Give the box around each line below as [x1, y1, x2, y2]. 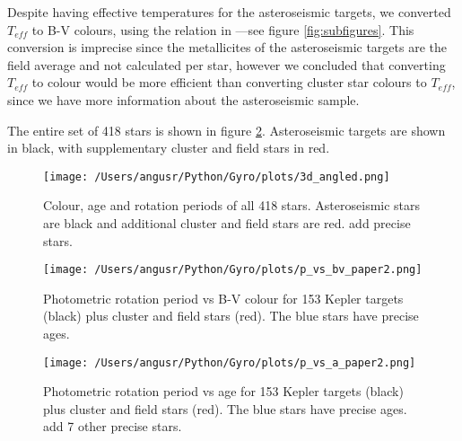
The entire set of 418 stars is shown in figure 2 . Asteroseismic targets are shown [7, 120, 446, 139]
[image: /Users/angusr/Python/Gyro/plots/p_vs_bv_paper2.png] [43, 263, 423, 277]
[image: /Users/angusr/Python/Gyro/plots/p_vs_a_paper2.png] [43, 356, 416, 369]
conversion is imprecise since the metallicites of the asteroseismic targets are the [7, 38, 447, 57]
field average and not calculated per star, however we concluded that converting [7, 55, 446, 74]
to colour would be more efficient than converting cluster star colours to [31, 73, 427, 92]
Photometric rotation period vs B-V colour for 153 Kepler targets [43, 288, 404, 307]
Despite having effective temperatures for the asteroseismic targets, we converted [7, 3, 451, 21]
